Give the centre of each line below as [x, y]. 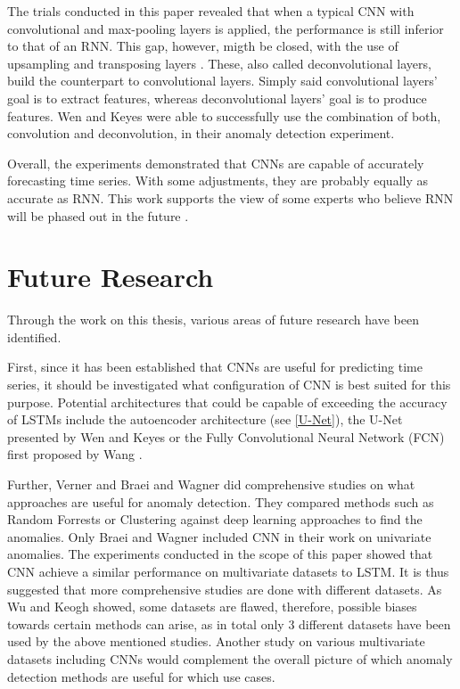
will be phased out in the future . [98, 215]
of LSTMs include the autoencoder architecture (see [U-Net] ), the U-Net [205, 419]
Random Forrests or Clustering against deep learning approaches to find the [215, 519]
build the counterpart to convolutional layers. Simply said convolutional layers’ [222, 81]
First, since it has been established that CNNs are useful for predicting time [215, 367]
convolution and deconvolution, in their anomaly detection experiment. [201, 133]
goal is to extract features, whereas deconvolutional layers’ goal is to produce [217, 98]
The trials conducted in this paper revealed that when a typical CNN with [211, 11]
